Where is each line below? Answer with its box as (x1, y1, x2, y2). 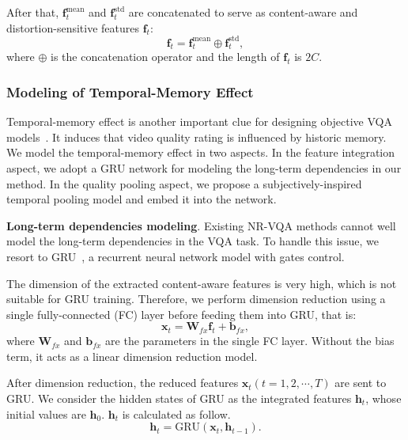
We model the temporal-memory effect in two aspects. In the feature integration (6, 144, 395, 161)
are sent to (334, 374, 387, 391)
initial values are (6, 405, 86, 422)
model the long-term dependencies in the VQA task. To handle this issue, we (6, 233, 379, 249)
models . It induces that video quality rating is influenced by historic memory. (6, 128, 387, 145)
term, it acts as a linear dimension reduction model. (6, 347, 258, 364)
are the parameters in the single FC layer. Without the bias (105, 332, 395, 349)
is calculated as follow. (122, 405, 231, 422)
